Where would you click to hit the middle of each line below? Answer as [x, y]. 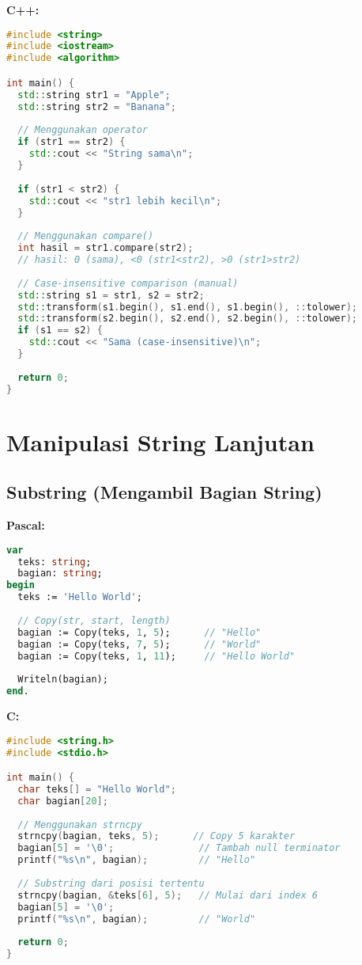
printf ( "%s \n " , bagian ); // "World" [137, 919]
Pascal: [26, 525]
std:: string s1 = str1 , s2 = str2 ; [111, 295]
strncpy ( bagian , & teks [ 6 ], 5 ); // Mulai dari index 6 [168, 895]
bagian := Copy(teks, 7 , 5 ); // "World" [140, 644]
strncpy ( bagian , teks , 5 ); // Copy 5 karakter [156, 836]
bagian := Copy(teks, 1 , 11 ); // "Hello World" [156, 656]
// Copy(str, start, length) [94, 620]
